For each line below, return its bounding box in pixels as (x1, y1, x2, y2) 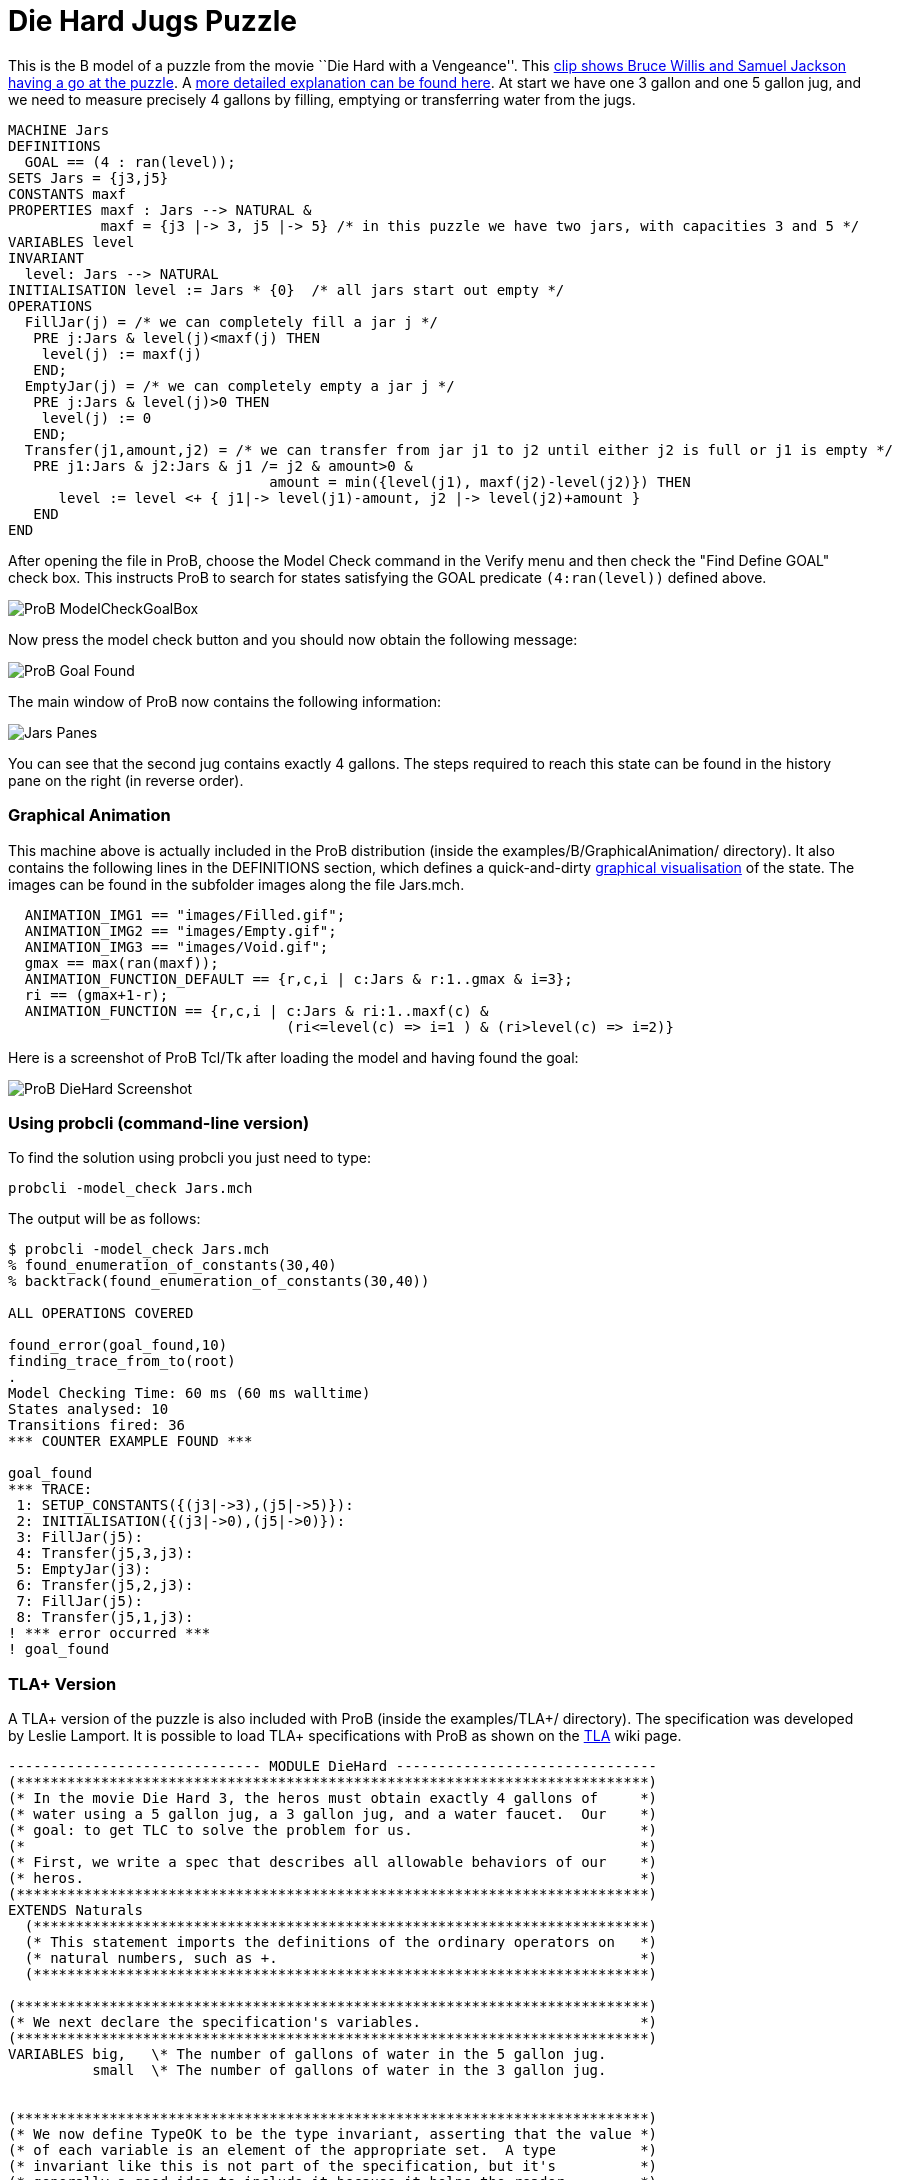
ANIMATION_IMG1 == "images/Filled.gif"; (24, 906, 346, 923)
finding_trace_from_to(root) (8, 1353, 236, 1370)
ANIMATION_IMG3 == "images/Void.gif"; (24, 938, 329, 955)
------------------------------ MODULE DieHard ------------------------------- (8, 1758, 658, 1774)
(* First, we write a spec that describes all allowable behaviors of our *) (8, 1854, 658, 1870)
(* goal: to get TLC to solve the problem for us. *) (8, 1822, 658, 1838)
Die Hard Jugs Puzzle (8, 4, 298, 38)
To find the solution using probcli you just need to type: (8, 1149, 371, 1167)
